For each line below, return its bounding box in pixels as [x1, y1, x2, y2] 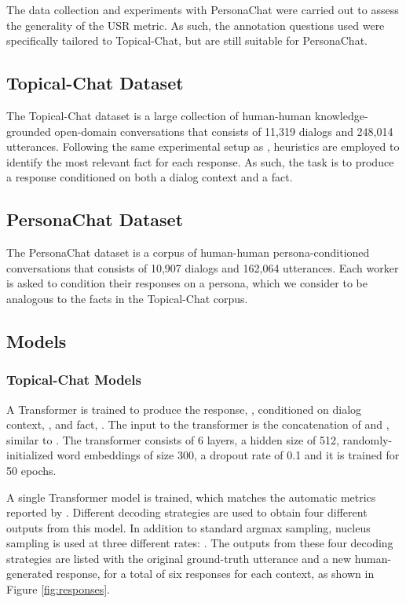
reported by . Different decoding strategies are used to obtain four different [6, 504, 368, 521]
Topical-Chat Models [6, 370, 141, 389]
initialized [6, 447, 53, 463]
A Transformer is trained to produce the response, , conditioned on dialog [6, 400, 362, 417]
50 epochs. [6, 462, 57, 478]
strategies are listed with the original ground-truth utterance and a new [6, 550, 352, 566]
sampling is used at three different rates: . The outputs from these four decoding [6, 535, 393, 551]
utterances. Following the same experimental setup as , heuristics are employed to [6, 138, 400, 155]
